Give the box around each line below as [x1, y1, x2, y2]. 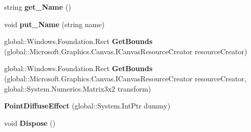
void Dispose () [4, 117, 56, 128]
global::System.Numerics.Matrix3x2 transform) [4, 83, 151, 94]
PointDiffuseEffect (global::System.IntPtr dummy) [4, 100, 171, 111]
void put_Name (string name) [4, 18, 104, 29]
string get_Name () [4, 2, 71, 12]
